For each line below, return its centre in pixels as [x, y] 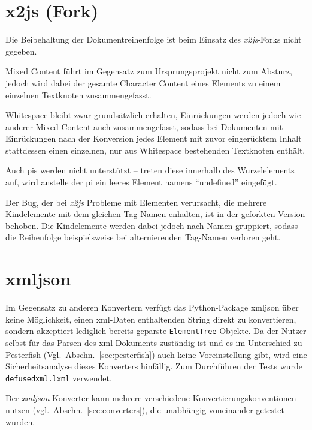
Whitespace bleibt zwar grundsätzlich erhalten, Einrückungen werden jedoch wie [153, 115]
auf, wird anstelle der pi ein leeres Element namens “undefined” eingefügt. [141, 182]
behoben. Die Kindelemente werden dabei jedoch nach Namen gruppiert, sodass [152, 225]
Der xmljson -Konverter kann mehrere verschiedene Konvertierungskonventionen [151, 398]
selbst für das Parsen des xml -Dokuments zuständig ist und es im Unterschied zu [154, 342]
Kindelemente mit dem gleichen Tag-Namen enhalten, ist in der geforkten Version [155, 214]
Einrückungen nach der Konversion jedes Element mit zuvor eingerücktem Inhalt [154, 138]
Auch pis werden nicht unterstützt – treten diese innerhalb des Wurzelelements [150, 170]
